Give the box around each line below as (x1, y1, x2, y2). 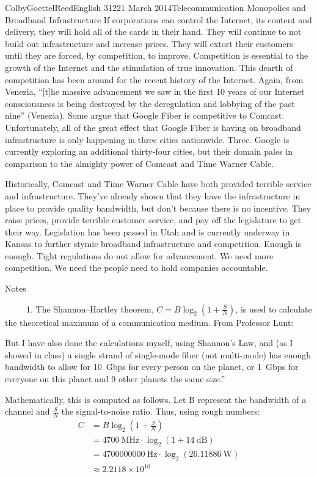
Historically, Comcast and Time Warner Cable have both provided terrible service (5, 177, 312, 190)
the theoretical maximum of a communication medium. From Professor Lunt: (5, 316, 294, 328)
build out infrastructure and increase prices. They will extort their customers (5, 37, 293, 50)
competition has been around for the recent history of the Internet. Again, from (5, 73, 304, 86)
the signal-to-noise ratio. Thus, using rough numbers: (61, 405, 260, 418)
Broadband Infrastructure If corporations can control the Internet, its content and (5, 13, 312, 26)
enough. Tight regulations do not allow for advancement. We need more (5, 249, 274, 262)
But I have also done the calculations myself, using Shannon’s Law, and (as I (5, 336, 293, 349)
